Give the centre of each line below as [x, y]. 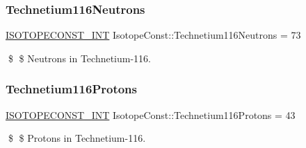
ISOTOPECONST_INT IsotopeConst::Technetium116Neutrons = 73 [153, 35]
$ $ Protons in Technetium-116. [77, 138]
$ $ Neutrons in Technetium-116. [80, 58]
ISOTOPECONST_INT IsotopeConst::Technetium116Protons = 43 [151, 114]
